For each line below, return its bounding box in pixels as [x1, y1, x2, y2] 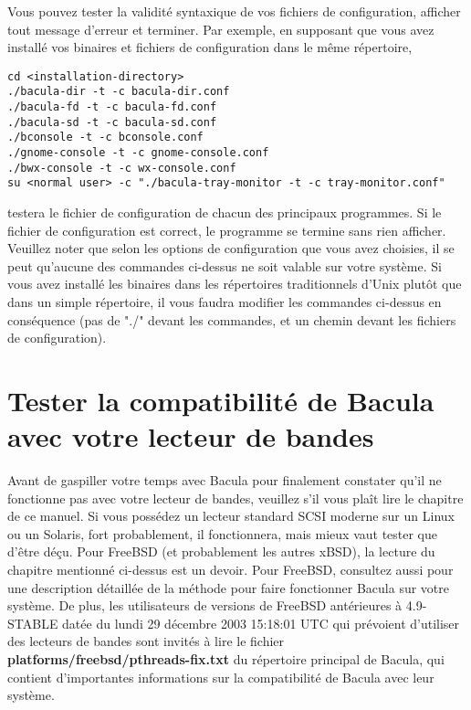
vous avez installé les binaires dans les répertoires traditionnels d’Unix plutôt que [7, 274, 462, 293]
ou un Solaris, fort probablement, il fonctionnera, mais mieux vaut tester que [7, 524, 438, 543]
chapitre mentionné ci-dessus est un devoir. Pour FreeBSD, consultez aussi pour [7, 560, 454, 579]
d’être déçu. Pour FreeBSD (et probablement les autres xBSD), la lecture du [7, 542, 435, 561]
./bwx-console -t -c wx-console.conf [7, 161, 236, 175]
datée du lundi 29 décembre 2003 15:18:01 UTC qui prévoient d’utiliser [62, 613, 460, 632]
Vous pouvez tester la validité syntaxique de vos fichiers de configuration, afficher [7, 2, 461, 20]
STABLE [7, 613, 58, 632]
